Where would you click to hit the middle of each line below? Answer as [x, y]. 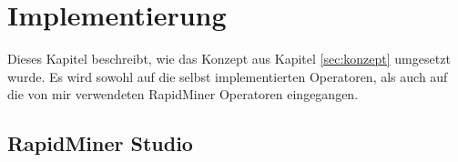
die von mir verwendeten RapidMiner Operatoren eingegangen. [183, 94]
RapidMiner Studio [100, 143]
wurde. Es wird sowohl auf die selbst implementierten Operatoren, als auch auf [228, 76]
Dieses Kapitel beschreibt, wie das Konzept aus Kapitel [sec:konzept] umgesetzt [229, 59]
